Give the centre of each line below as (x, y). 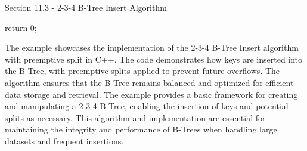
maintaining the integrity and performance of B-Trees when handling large (141, 129)
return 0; (21, 27)
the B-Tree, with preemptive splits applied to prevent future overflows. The (142, 71)
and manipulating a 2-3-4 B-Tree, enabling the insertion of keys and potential (147, 106)
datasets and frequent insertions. (64, 141)
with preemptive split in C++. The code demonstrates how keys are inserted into (154, 59)
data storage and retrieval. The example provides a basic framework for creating (151, 94)
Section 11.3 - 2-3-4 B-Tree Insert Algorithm (86, 7)
